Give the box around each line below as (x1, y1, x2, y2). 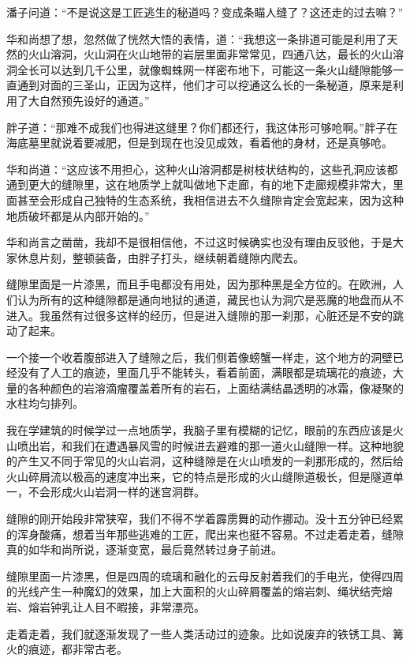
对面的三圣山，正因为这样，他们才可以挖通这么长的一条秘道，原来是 (39, 77, 393, 93)
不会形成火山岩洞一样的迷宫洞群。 (28, 483, 205, 500)
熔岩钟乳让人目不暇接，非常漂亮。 (28, 599, 205, 615)
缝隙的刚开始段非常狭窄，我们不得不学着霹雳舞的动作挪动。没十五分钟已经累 (6, 510, 404, 527)
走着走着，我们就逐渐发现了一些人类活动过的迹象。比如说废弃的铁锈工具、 (6, 625, 393, 641)
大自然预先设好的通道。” (28, 92, 150, 108)
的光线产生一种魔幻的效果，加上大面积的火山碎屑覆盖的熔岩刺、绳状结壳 (6, 583, 382, 600)
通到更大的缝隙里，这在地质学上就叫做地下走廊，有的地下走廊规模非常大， (6, 176, 393, 193)
